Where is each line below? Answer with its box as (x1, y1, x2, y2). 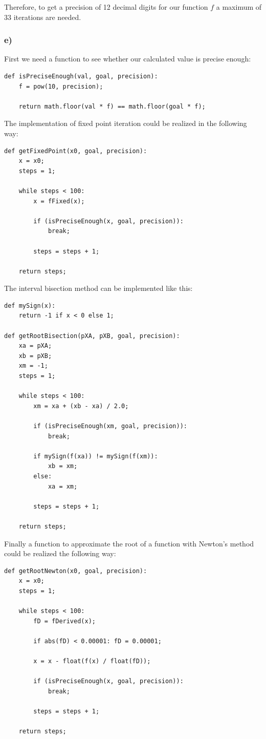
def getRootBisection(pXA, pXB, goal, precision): (4, 332, 180, 340)
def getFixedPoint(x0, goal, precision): (4, 147, 147, 155)
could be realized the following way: (4, 548, 116, 559)
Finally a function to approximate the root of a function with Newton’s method (4, 538, 254, 548)
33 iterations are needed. (4, 11, 81, 22)
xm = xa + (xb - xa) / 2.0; (33, 402, 129, 410)
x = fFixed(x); (33, 197, 85, 205)
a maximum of (216, 2, 262, 12)
